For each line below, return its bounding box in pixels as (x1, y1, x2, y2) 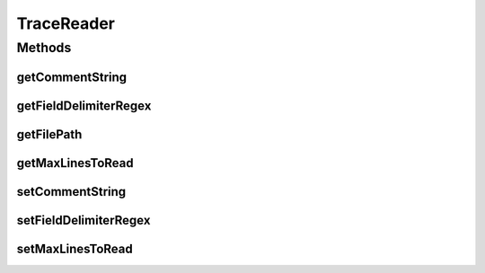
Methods (16, 40, 72, 56)
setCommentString (16, 184, 127, 199)
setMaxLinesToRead (16, 241, 134, 256)
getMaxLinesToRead (16, 155, 134, 171)
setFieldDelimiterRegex (16, 212, 151, 228)
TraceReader (16, 13, 116, 33)
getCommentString (16, 69, 128, 84)
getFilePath (16, 127, 83, 142)
